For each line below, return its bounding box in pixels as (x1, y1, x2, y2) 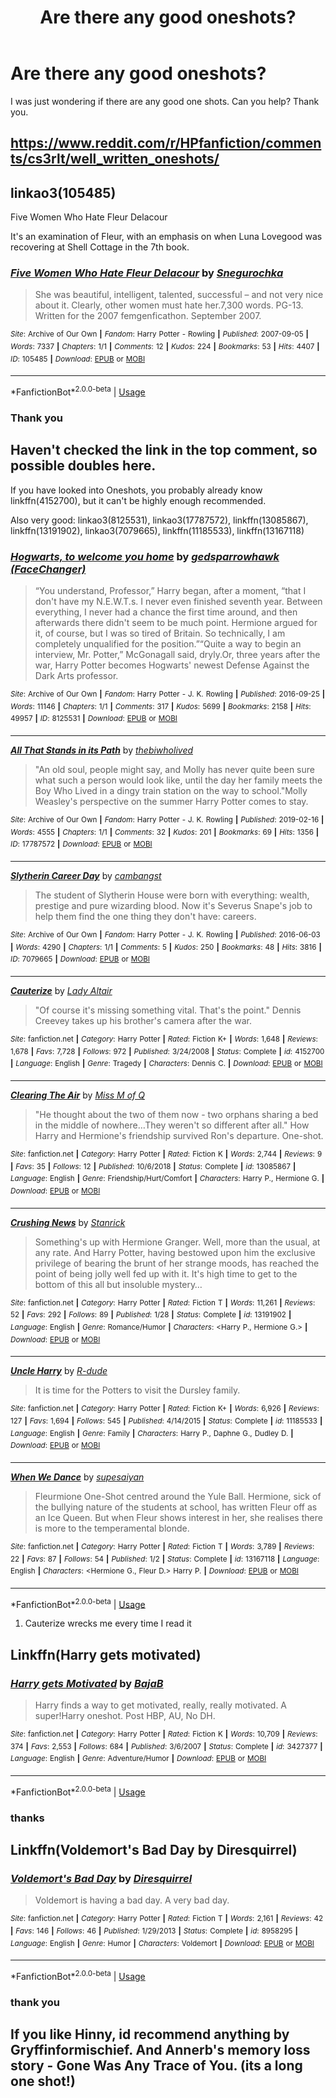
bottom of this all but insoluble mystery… (34, 1278, 203, 1290)
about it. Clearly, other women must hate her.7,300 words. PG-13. (34, 299, 304, 311)
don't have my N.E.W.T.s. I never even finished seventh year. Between (34, 596, 323, 608)
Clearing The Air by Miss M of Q (10, 1089, 145, 1101)
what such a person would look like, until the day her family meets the (34, 774, 323, 786)
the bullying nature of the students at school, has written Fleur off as (34, 1501, 318, 1513)
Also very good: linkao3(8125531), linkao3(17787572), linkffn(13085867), (10, 514, 309, 526)
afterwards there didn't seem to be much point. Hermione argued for (34, 617, 318, 629)
